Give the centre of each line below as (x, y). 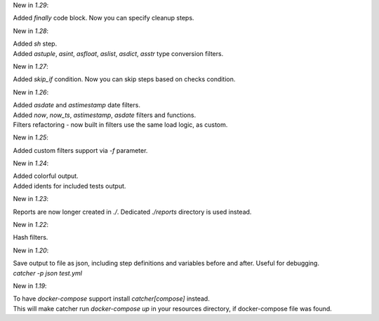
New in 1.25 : (31, 137)
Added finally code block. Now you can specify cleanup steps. (104, 18)
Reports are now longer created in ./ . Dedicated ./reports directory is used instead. (132, 212)
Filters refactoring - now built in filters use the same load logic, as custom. (120, 124)
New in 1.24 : (31, 163)
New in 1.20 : (31, 250)
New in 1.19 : (30, 286)
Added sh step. (35, 44)
